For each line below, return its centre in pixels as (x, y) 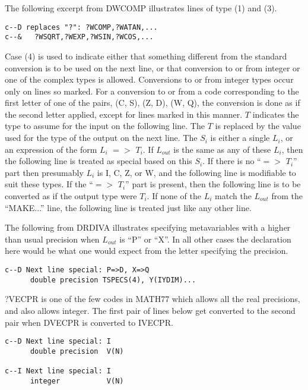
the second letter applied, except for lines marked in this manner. (124, 114)
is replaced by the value (258, 126)
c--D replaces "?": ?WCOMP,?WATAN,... (81, 27)
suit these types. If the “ (49, 184)
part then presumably (44, 172)
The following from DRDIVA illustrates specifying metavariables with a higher (148, 227)
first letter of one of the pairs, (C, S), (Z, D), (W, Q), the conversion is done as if (153, 103)
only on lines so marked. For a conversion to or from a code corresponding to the (152, 91)
